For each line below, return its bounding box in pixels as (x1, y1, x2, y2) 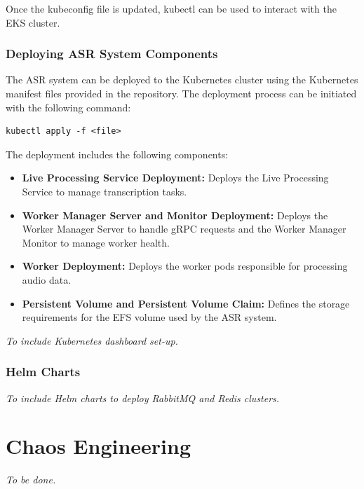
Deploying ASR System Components (6, 45, 218, 62)
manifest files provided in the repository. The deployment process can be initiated (6, 86, 357, 100)
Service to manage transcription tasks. (22, 184, 187, 198)
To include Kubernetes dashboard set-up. (6, 333, 178, 347)
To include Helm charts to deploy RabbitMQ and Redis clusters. (6, 390, 280, 405)
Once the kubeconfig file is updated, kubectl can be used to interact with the (6, 1, 337, 15)
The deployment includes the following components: (6, 146, 229, 161)
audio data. (22, 272, 72, 287)
